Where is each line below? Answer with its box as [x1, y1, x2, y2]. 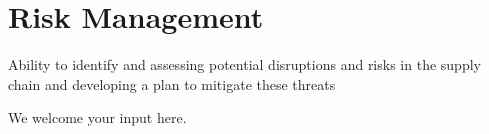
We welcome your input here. [8, 107, 187, 128]
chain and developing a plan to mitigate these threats [8, 73, 336, 94]
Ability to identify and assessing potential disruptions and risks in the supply [8, 54, 481, 75]
